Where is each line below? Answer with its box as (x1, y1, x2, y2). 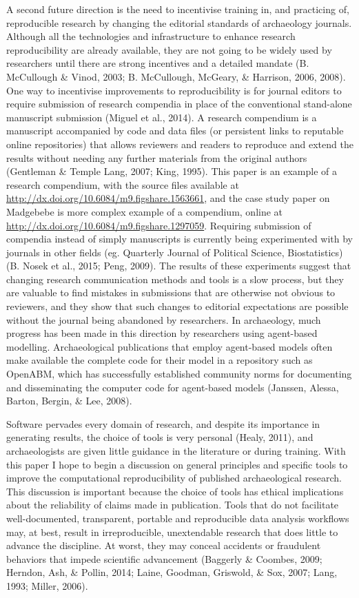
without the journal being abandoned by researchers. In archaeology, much (6, 312, 321, 327)
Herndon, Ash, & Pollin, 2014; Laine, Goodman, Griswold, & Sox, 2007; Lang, (6, 565, 338, 579)
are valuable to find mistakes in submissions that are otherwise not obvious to (6, 285, 336, 300)
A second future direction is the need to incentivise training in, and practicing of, (6, 2, 349, 16)
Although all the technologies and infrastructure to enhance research (6, 29, 296, 43)
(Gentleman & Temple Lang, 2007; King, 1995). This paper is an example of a (6, 164, 337, 178)
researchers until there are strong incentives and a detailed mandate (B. (6, 56, 309, 70)
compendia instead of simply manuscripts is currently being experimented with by (6, 231, 353, 246)
